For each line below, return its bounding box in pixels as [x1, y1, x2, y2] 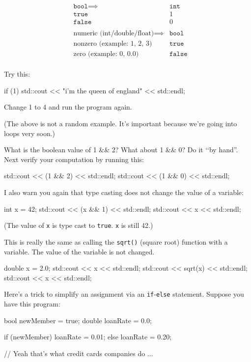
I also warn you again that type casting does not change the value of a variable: [4, 187, 244, 197]
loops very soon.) [4, 128, 56, 138]
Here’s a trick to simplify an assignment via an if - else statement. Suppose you [4, 289, 244, 299]
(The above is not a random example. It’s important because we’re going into [4, 118, 237, 129]
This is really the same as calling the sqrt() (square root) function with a [4, 236, 228, 247]
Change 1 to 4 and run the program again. [4, 102, 132, 112]
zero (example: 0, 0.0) [73, 51, 139, 58]
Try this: [4, 69, 30, 79]
